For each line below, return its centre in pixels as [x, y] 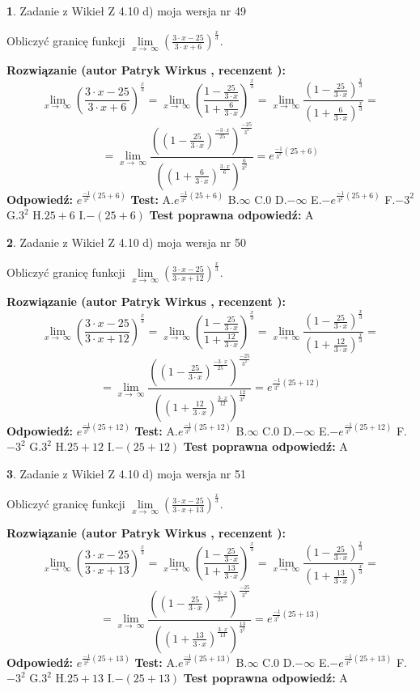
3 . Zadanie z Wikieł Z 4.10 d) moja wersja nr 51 [127, 473]
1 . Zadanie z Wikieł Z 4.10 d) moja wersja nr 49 [127, 11]
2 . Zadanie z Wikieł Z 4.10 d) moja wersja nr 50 [127, 242]
